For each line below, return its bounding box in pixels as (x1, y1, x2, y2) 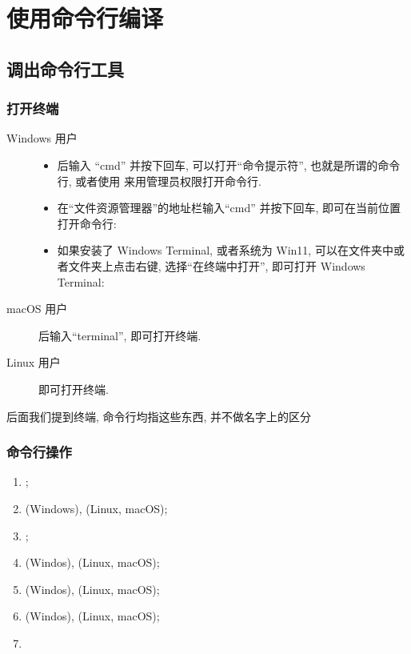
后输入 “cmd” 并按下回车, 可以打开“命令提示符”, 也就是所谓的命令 (57, 156, 401, 173)
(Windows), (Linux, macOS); (25, 500, 168, 516)
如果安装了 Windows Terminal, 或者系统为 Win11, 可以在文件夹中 (57, 242, 393, 259)
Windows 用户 (6, 130, 78, 146)
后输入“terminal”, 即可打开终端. (38, 327, 202, 343)
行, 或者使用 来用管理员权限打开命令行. (57, 172, 261, 189)
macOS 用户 (6, 300, 68, 317)
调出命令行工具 (6, 56, 124, 81)
